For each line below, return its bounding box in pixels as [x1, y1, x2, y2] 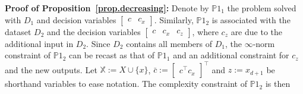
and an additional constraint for [173, 49, 289, 61]
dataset [5, 25, 31, 37]
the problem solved [227, 2, 296, 14]
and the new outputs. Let [5, 63, 97, 76]
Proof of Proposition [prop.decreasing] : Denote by [5, 2, 209, 14]
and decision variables [36, 13, 116, 26]
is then [265, 77, 291, 90]
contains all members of [126, 37, 213, 49]
